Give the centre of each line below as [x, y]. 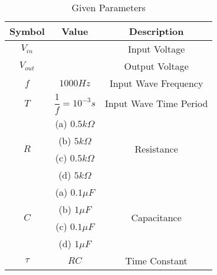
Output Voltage [156, 66]
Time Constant [156, 260]
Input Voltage [156, 49]
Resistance [156, 149]
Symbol [27, 31]
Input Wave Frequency [156, 83]
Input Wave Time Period [156, 103]
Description [156, 31]
